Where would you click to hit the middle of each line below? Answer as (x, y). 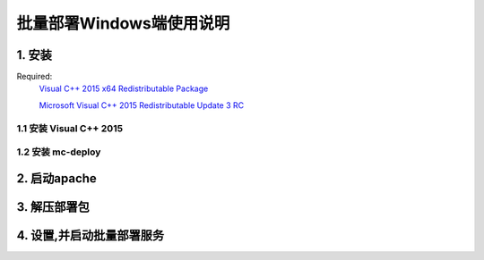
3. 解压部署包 (53, 207)
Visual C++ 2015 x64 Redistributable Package (124, 88)
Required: (35, 77)
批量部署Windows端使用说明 (123, 23)
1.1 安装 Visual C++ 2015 (70, 128)
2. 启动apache (57, 178)
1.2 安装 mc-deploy (59, 152)
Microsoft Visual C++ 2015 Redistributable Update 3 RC (142, 105)
